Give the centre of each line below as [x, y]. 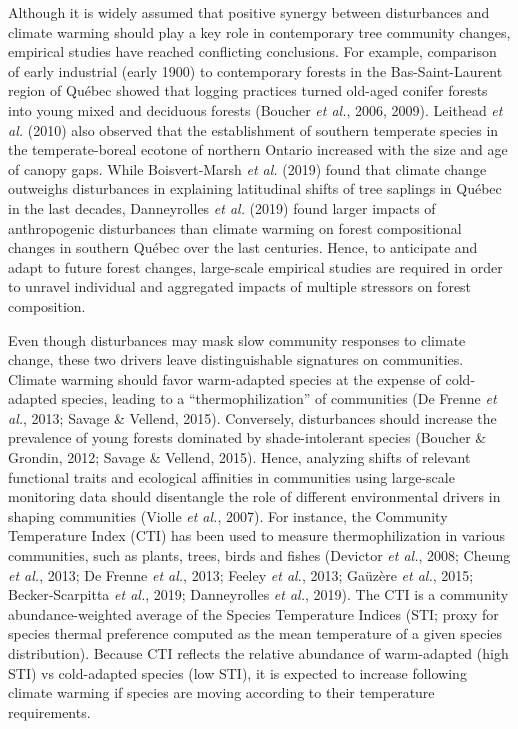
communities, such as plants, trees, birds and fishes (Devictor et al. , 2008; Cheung [259, 555]
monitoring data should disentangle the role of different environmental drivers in [254, 496]
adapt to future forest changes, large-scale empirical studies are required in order [255, 266]
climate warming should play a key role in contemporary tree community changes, [259, 31]
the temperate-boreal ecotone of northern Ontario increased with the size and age [258, 149]
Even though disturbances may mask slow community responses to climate [237, 339]
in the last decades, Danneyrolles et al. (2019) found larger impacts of [222, 207]
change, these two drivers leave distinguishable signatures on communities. [236, 359]
